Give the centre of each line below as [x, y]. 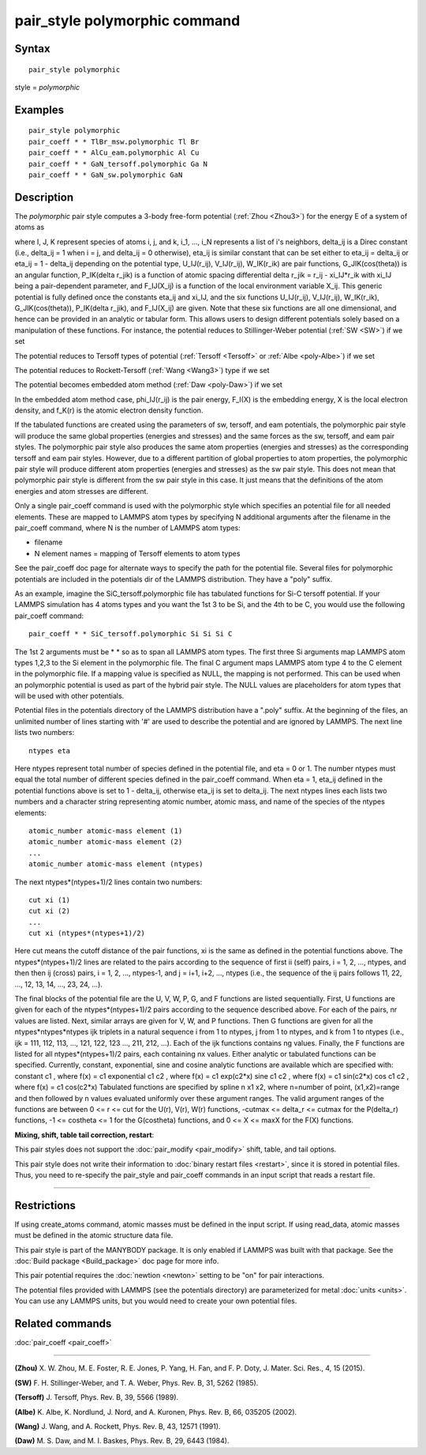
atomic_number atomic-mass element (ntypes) [116, 864]
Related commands [63, 1323]
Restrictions [45, 1205]
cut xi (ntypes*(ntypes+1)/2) [87, 933]
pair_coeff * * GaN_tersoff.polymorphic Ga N [118, 164]
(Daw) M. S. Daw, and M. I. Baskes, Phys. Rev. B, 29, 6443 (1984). [122, 1441]
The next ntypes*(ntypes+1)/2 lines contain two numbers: [108, 882]
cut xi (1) [50, 900]
